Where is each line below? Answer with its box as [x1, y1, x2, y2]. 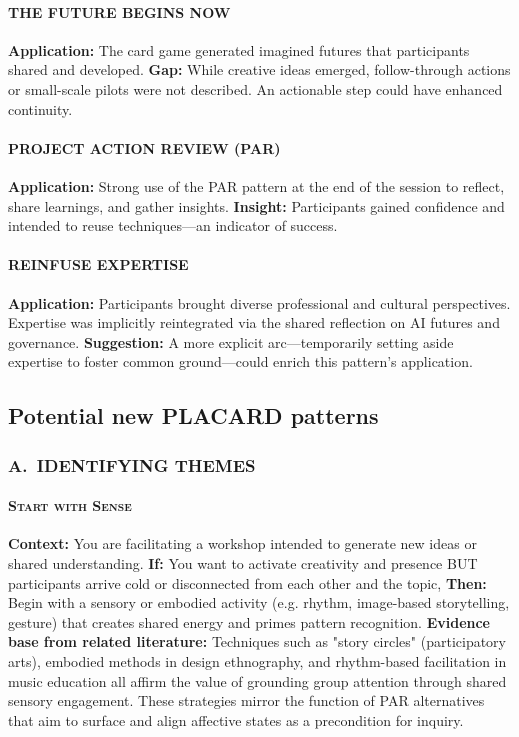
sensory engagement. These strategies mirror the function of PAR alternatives [8, 690, 485, 711]
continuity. [8, 98, 73, 119]
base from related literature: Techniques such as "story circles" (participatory [8, 631, 506, 652]
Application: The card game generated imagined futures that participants [8, 39, 470, 60]
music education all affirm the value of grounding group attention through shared [8, 670, 507, 691]
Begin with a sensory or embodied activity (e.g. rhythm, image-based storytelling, [8, 592, 510, 613]
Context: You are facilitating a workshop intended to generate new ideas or [8, 533, 477, 554]
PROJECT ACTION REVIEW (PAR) [8, 137, 281, 158]
